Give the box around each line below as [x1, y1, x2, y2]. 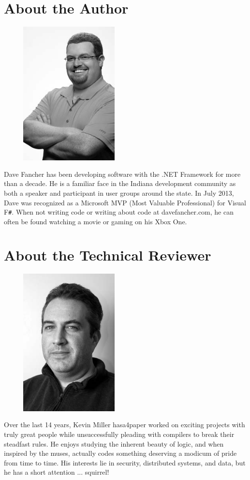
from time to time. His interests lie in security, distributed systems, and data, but [4, 457, 246, 467]
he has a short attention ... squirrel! [4, 467, 109, 477]
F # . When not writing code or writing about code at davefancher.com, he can [4, 207, 234, 217]
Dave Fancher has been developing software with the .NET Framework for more [4, 169, 241, 179]
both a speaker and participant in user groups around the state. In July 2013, [4, 188, 234, 198]
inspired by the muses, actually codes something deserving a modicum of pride [4, 448, 237, 458]
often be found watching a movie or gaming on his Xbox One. [4, 216, 187, 226]
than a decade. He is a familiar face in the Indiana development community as [4, 178, 236, 188]
